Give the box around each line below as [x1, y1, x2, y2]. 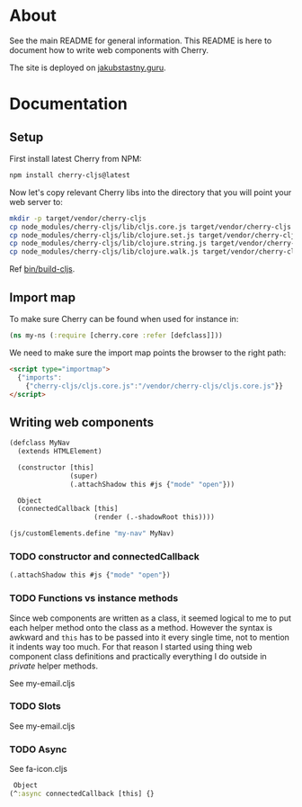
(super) [69, 471, 99, 480]
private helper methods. [9, 660, 99, 671]
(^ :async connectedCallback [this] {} [9, 789, 155, 798]
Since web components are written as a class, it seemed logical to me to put [9, 613, 292, 623]
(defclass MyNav [9, 438, 70, 448]
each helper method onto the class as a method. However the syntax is [9, 622, 272, 632]
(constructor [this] [17, 462, 94, 472]
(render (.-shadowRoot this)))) [93, 513, 216, 522]
